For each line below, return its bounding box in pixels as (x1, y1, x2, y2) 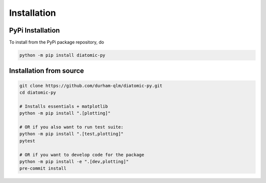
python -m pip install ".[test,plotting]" (19, 131, 124, 137)
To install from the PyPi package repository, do (9, 39, 104, 45)
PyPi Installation (9, 26, 60, 35)
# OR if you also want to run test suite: (19, 124, 124, 130)
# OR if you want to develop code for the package (19, 152, 145, 157)
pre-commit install (19, 166, 66, 171)
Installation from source (9, 67, 84, 75)
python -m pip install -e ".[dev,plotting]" (19, 158, 129, 164)
